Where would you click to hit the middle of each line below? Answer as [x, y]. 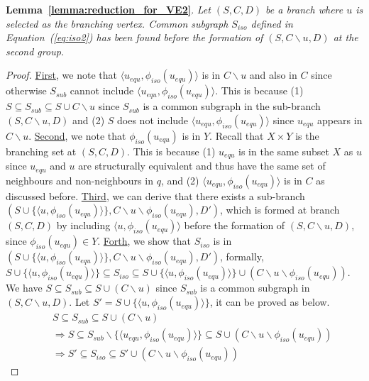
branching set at [41, 151]
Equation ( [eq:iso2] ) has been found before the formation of [134, 37]
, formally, [242, 256]
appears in [340, 120]
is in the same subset [284, 151]
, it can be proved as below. [270, 302]
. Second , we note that [77, 135]
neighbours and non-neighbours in [79, 180]
